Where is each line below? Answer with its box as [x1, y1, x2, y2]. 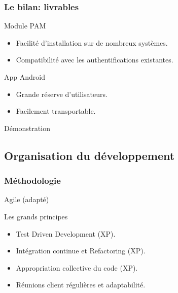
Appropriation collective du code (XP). [16, 262, 138, 273]
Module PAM [4, 20, 46, 31]
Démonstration [4, 122, 50, 133]
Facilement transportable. [16, 106, 96, 116]
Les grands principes [4, 211, 68, 221]
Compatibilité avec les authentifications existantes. [16, 54, 173, 65]
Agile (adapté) [4, 194, 49, 205]
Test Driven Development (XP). [16, 228, 116, 239]
